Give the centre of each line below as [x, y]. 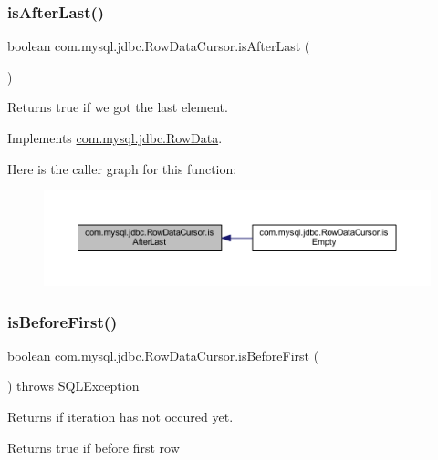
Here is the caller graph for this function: [122, 168]
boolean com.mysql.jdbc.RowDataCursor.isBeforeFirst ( [163, 355]
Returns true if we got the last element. [118, 107]
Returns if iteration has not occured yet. [120, 417]
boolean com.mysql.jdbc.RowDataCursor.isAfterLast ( [159, 46]
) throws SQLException [73, 386]
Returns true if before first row [94, 447]
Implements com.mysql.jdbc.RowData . [115, 138]
